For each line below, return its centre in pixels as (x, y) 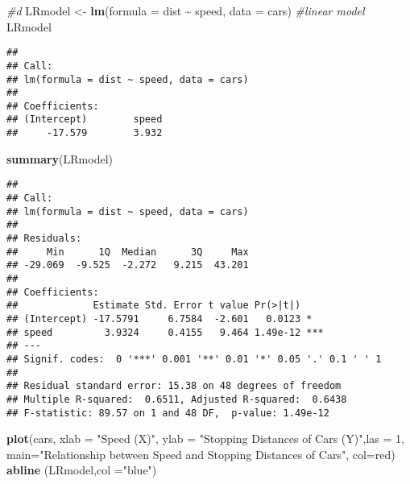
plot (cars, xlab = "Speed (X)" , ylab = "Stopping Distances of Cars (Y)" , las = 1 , (205, 438)
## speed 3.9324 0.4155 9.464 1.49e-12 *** (165, 332)
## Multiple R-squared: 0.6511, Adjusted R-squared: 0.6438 (177, 399)
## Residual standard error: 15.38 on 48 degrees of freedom (174, 386)
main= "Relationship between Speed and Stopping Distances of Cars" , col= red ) (201, 454)
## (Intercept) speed (85, 120)
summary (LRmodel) (60, 158)
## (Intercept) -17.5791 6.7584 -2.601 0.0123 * (159, 319)
